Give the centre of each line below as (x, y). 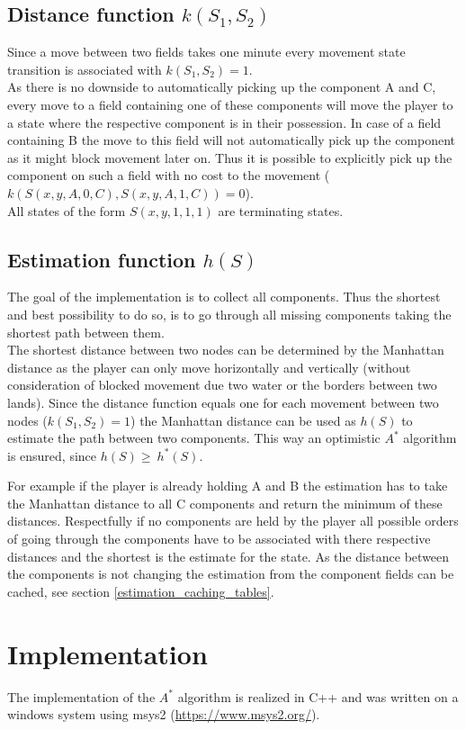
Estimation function (102, 259)
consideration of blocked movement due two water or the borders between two (222, 385)
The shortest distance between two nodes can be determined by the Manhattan (226, 350)
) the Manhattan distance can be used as (243, 420)
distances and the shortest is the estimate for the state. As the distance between (229, 556)
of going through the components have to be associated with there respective (219, 539)
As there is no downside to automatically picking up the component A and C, (222, 87)
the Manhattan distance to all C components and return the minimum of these (225, 503)
